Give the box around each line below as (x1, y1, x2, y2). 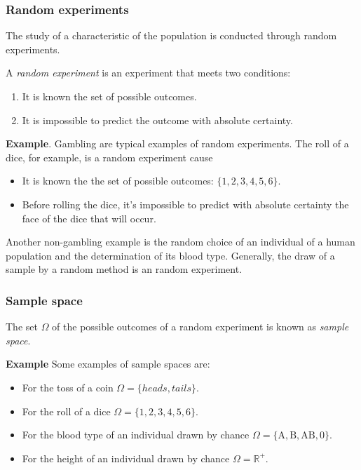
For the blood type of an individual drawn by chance (22, 427, 250, 442)
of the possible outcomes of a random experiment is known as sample (52, 319, 349, 334)
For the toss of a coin (22, 380, 114, 394)
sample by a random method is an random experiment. (6, 262, 243, 276)
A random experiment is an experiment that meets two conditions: (6, 65, 291, 80)
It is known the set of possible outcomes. (22, 89, 197, 103)
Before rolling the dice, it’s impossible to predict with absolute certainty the (22, 196, 349, 211)
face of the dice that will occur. (22, 210, 156, 225)
